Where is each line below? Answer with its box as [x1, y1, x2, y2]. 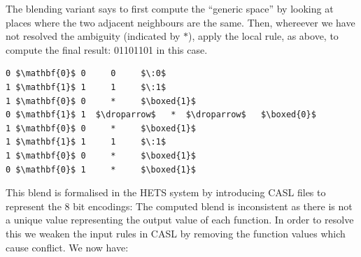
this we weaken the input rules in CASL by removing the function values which [6, 226, 346, 240]
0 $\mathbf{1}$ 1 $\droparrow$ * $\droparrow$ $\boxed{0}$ [6, 110, 316, 120]
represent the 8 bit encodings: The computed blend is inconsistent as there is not [6, 198, 353, 213]
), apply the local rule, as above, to [188, 29, 339, 43]
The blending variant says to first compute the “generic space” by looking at [6, 1, 334, 15]
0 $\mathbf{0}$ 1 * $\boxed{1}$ [6, 164, 197, 175]
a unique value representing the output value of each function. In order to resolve [6, 212, 354, 227]
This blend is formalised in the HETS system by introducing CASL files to [6, 185, 326, 200]
